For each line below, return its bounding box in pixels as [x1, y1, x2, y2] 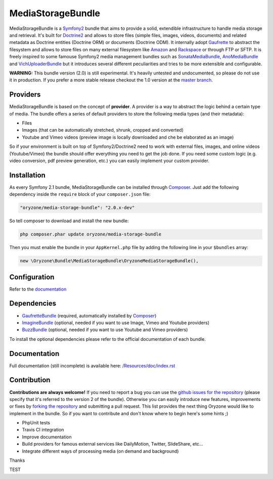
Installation [9, 171, 45, 179]
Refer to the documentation [9, 286, 67, 292]
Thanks [9, 457, 25, 463]
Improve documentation [22, 433, 72, 440]
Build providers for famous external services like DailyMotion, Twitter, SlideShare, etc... [22, 441, 203, 447]
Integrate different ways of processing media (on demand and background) [22, 448, 179, 454]
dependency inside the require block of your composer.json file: [9, 191, 151, 197]
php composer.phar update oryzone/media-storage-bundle [20, 231, 162, 237]
